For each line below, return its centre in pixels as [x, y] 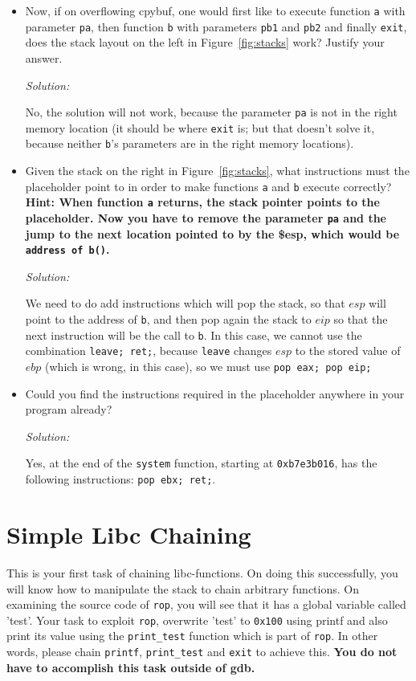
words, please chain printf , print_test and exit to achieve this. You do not [202, 652]
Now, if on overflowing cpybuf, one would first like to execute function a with [215, 10]
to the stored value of [348, 351]
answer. [44, 57]
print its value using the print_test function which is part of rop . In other [192, 636]
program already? [69, 409]
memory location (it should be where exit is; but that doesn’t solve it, [200, 127]
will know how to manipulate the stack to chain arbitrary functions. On [183, 588]
